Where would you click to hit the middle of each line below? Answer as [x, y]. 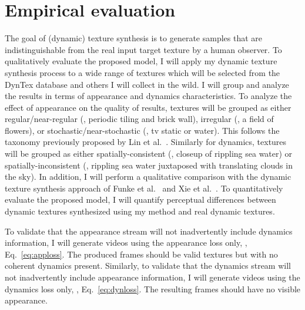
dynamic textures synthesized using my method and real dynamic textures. [140, 211]
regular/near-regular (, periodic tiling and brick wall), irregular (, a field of [139, 119]
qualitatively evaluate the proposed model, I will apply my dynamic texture [141, 61]
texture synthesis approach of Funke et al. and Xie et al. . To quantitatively [144, 188]
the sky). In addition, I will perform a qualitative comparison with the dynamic [148, 177]
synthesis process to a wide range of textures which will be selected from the [143, 72]
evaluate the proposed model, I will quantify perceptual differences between [140, 199]
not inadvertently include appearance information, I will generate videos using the [152, 277]
